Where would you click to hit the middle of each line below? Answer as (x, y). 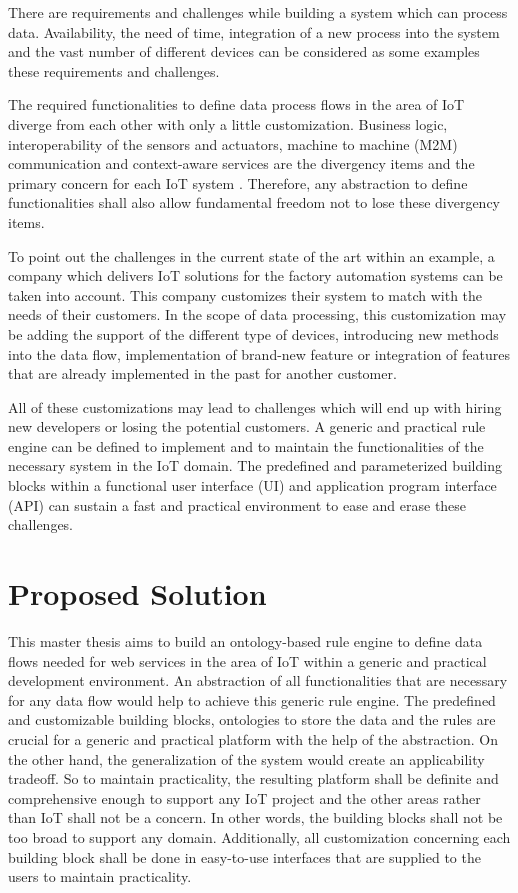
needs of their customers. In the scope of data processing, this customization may (257, 314)
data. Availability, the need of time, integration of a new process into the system (254, 31)
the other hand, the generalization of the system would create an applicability (246, 758)
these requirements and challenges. (114, 70)
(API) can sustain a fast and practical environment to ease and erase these (237, 504)
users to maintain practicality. (100, 876)
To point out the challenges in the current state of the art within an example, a (251, 255)
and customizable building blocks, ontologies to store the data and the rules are (252, 719)
